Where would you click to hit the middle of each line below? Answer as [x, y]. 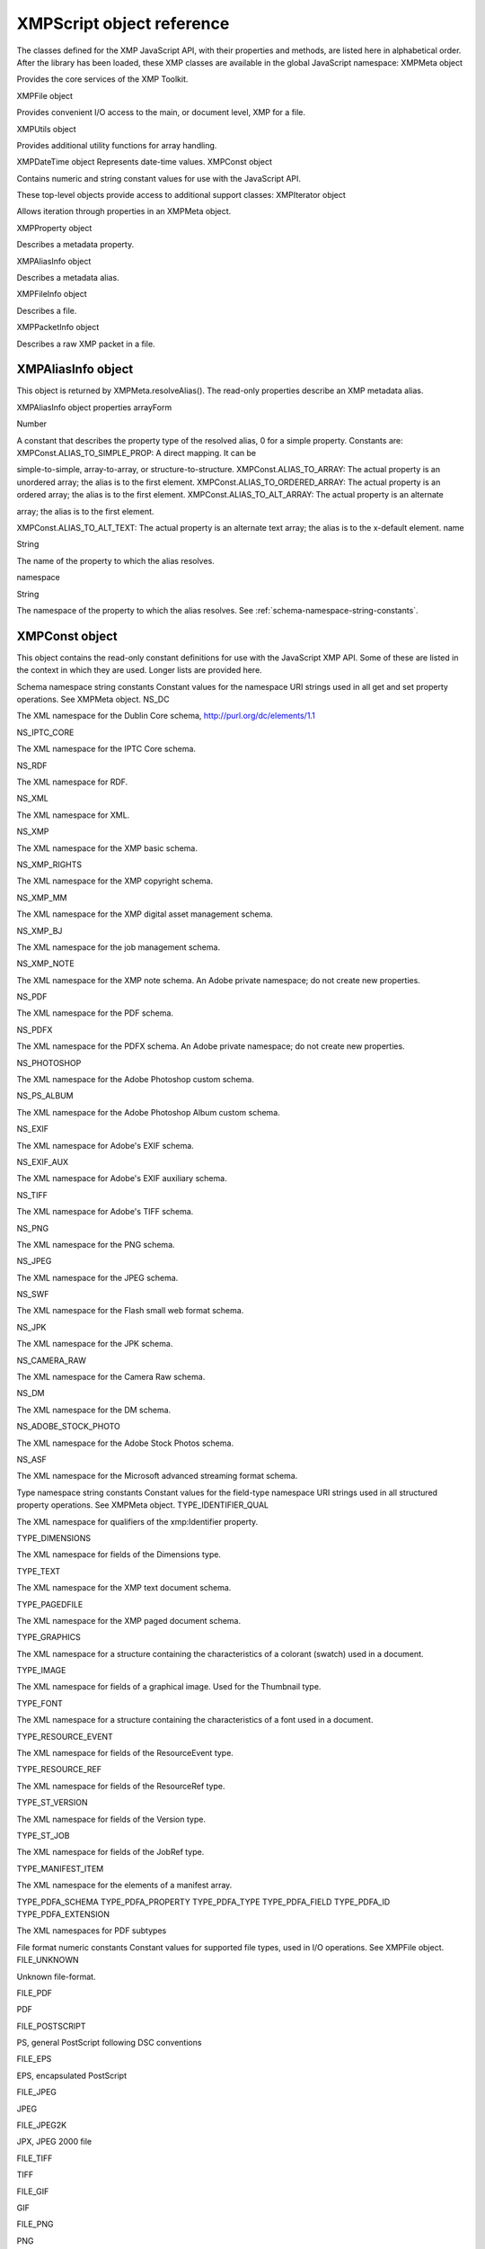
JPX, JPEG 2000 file [54, 2142]
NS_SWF [33, 1295]
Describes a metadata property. [75, 245]
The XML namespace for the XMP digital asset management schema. [145, 914]
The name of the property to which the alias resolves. [115, 560]
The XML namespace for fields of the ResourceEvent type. [125, 1753]
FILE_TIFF [35, 2158]
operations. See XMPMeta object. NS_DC [93, 699]
